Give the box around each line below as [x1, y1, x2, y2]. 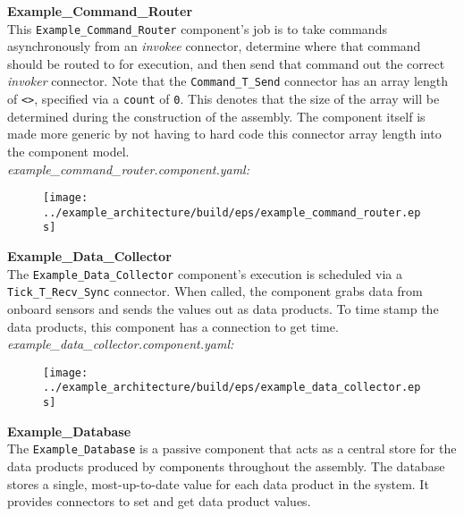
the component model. [7, 141, 130, 160]
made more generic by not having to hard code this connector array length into [7, 124, 442, 143]
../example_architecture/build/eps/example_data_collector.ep [43, 381, 421, 394]
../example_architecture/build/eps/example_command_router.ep [43, 206, 421, 219]
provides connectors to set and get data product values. [7, 492, 311, 511]
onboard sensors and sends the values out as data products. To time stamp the [7, 300, 439, 317]
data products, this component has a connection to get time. [7, 317, 339, 335]
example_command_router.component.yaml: [7, 159, 249, 178]
